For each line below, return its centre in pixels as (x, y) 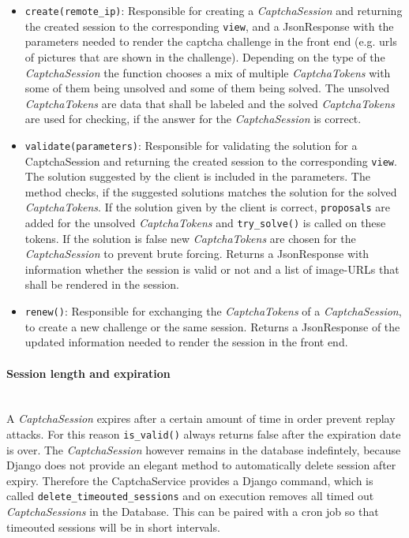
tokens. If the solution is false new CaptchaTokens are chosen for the (190, 238)
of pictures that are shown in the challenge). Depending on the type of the (205, 56)
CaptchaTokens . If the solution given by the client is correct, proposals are (208, 207)
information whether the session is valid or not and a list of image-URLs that (212, 269)
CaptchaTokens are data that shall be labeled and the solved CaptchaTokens (210, 103)
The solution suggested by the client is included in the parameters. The (197, 176)
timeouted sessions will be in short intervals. (113, 527)
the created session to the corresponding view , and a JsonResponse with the (209, 26)
